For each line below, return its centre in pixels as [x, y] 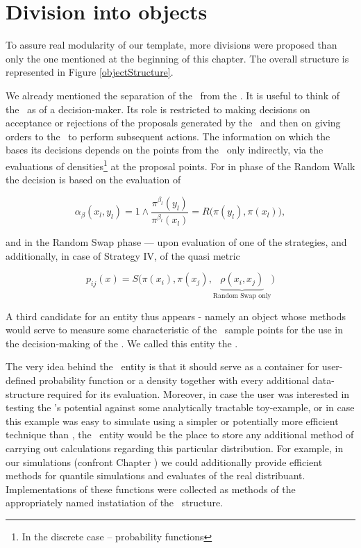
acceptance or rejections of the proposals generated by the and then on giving [173, 123]
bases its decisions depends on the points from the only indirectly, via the [165, 150]
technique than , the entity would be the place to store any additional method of [180, 434]
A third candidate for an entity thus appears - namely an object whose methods [176, 316]
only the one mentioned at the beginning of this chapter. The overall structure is [177, 58]
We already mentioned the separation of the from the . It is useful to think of [173, 95]
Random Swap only [242, 296]
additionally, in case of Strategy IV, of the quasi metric [123, 255]
